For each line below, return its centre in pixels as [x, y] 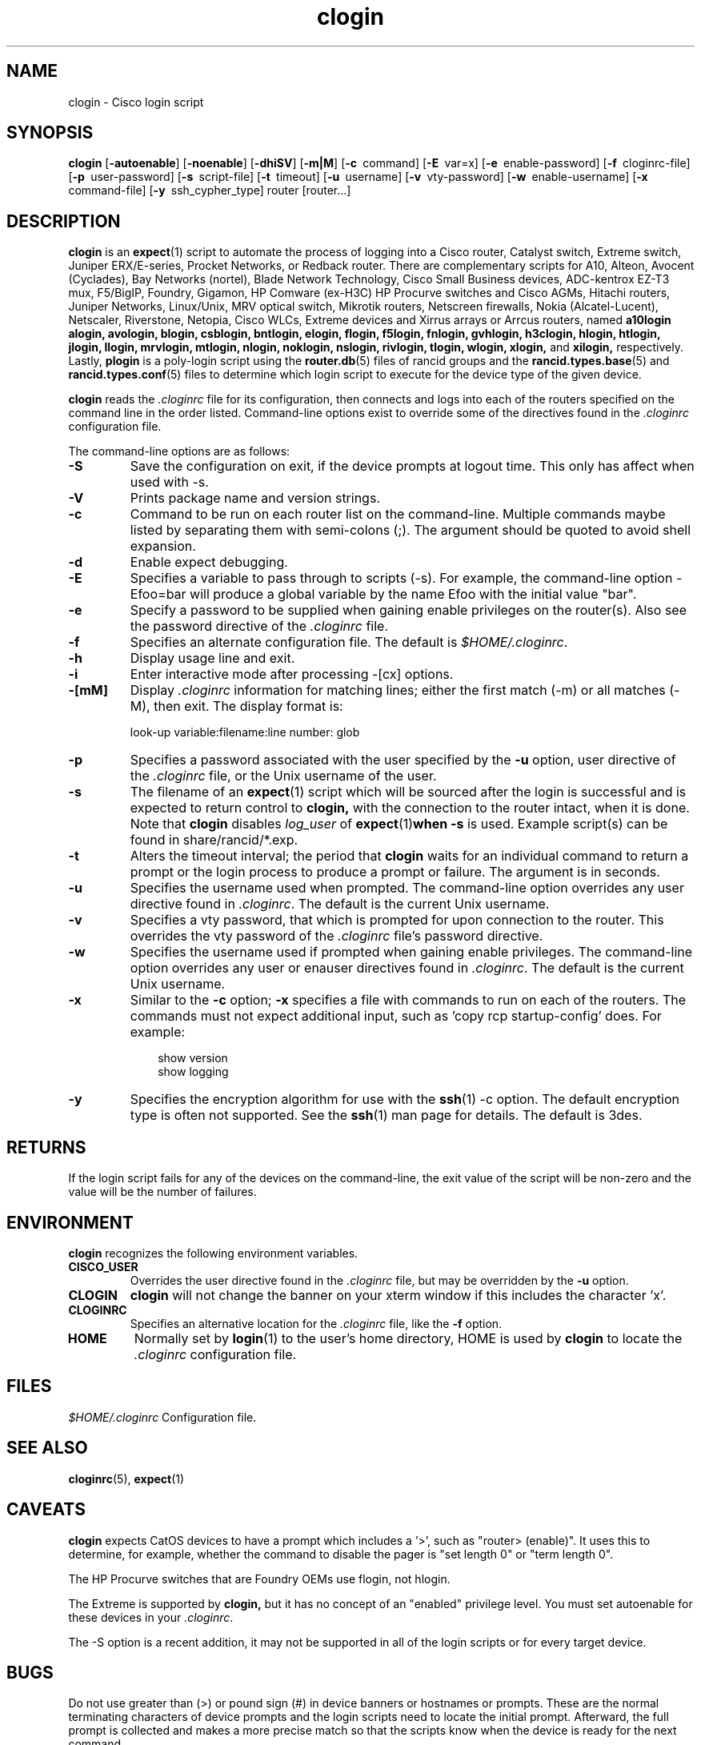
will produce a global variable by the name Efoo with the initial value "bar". [413, 594]
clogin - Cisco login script [136, 102]
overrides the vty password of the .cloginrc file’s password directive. [336, 936]
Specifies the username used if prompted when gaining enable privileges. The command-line [411, 952]
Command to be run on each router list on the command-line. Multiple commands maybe [398, 514]
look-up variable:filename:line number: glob [245, 732]
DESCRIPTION [64, 221]
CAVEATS [46, 1510]
